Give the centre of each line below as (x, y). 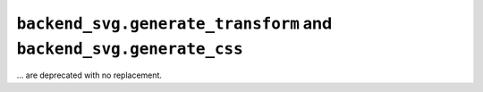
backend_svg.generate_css (130, 48)
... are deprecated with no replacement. (89, 75)
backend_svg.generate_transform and (174, 23)
